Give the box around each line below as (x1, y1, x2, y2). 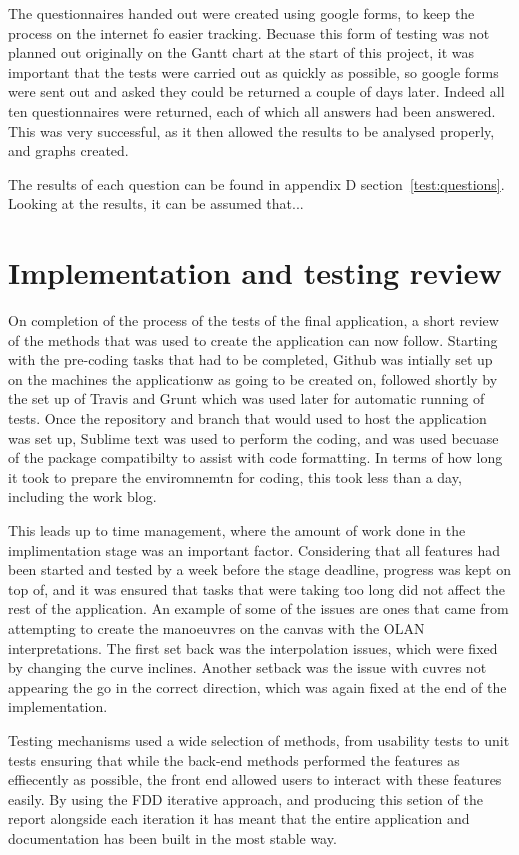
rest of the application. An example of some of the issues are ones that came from (8, 598, 509, 619)
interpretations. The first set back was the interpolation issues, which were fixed (8, 637, 498, 658)
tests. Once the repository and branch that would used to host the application (8, 408, 487, 429)
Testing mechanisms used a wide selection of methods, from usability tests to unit (8, 729, 510, 750)
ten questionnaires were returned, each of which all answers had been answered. (8, 100, 496, 121)
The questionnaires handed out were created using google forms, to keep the (8, 3, 475, 23)
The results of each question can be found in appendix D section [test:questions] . (8, 173, 505, 194)
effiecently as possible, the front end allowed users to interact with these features (8, 769, 502, 790)
